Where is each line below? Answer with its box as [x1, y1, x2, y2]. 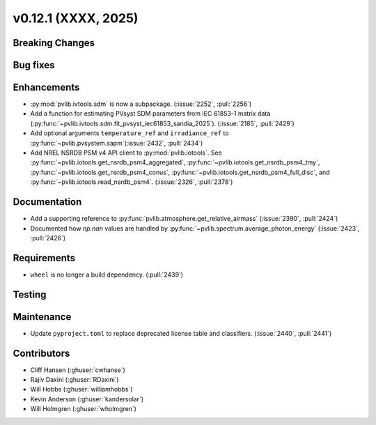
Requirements [13, 252, 76, 264]
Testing [13, 288, 47, 300]
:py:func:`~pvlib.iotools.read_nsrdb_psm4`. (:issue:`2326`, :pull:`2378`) [30, 178, 233, 186]
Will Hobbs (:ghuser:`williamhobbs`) [30, 385, 133, 394]
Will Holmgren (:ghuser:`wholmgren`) [30, 405, 137, 413]
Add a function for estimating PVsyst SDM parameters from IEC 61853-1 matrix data [30, 109, 271, 118]
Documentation [13, 196, 82, 208]
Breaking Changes [13, 37, 95, 49]
